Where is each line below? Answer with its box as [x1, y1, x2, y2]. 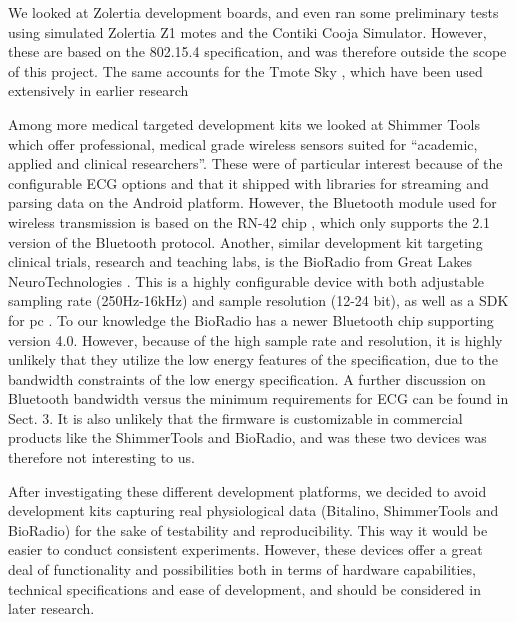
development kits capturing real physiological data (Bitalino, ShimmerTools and [8, 500, 499, 521]
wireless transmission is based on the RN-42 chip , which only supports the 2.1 [8, 211, 491, 232]
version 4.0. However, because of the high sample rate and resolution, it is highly [8, 329, 503, 350]
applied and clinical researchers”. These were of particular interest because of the [8, 153, 503, 174]
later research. [8, 598, 95, 619]
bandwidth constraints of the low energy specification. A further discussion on [8, 368, 486, 389]
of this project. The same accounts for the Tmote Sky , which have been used [8, 60, 483, 81]
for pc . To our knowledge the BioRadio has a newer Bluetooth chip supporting [8, 309, 494, 330]
